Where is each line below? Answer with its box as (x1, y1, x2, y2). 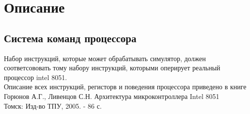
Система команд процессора (4, 30, 137, 45)
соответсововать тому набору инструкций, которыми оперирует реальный (4, 63, 220, 73)
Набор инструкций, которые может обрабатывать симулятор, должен (4, 53, 206, 63)
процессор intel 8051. (4, 72, 67, 82)
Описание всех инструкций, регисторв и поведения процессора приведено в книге (4, 81, 247, 92)
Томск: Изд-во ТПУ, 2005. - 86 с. (4, 100, 102, 111)
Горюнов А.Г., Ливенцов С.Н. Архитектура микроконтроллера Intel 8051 (4, 91, 219, 101)
